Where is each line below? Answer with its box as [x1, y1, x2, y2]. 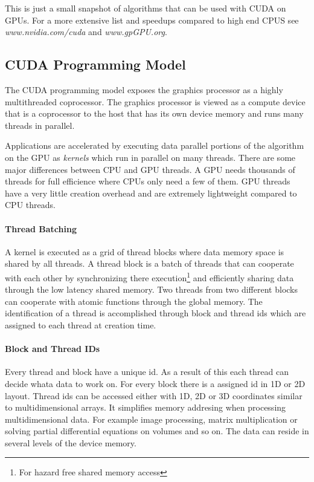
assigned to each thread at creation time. [5, 318, 156, 331]
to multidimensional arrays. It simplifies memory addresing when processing [5, 401, 286, 414]
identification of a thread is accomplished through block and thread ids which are [5, 307, 306, 319]
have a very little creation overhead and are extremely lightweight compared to [5, 186, 297, 199]
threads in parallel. [5, 119, 75, 131]
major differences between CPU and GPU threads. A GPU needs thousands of [5, 163, 295, 175]
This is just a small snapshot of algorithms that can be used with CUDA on [5, 2, 286, 14]
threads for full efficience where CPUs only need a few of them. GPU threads [5, 175, 290, 187]
